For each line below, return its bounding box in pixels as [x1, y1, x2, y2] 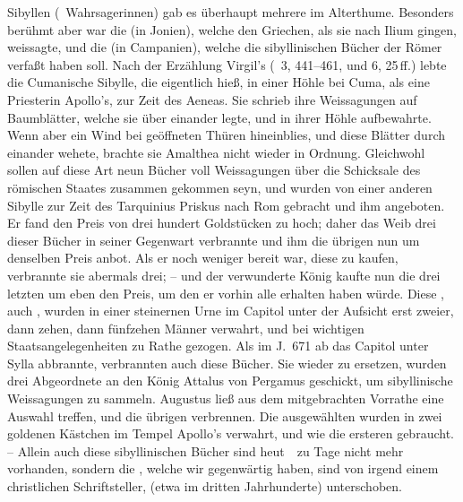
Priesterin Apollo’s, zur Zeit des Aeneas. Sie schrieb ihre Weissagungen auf [7, 90, 417, 108]
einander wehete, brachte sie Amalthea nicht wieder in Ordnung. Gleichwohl [7, 143, 425, 161]
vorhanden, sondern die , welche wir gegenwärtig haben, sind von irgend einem [7, 459, 439, 478]
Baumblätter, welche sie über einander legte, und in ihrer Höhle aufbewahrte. [7, 108, 432, 126]
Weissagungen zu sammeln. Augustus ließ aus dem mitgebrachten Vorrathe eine [7, 389, 444, 408]
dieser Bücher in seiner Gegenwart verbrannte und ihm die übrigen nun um [7, 230, 420, 249]
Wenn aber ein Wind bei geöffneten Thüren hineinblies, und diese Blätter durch [7, 125, 445, 144]
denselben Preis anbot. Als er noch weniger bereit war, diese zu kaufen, [7, 248, 399, 267]
